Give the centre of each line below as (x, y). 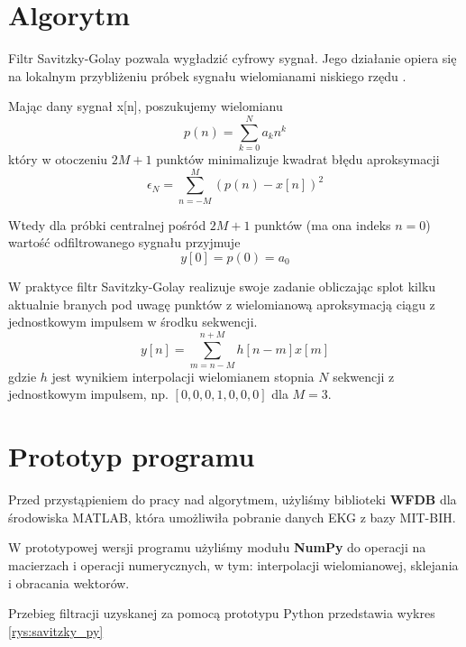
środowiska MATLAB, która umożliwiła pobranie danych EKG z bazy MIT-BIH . (232, 517)
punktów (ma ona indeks (323, 224)
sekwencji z (364, 376)
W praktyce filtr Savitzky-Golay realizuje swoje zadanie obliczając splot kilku (222, 286)
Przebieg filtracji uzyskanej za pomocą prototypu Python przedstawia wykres (222, 613)
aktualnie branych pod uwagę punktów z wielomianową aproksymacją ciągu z (222, 304)
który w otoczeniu (58, 159)
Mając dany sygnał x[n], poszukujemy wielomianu (146, 106)
